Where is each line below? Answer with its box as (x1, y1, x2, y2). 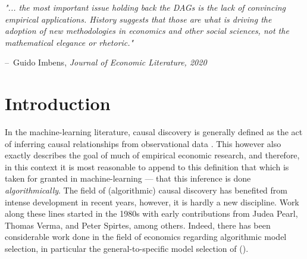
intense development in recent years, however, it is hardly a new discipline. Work (5, 195, 299, 208)
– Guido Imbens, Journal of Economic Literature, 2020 (5, 56, 207, 68)
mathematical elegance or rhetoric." (5, 36, 134, 48)
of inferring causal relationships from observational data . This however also (5, 137, 281, 149)
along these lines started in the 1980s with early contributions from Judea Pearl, (5, 207, 298, 220)
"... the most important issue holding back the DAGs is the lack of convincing (5, 1, 286, 13)
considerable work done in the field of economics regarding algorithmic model (5, 230, 287, 243)
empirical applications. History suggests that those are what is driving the (5, 13, 272, 25)
